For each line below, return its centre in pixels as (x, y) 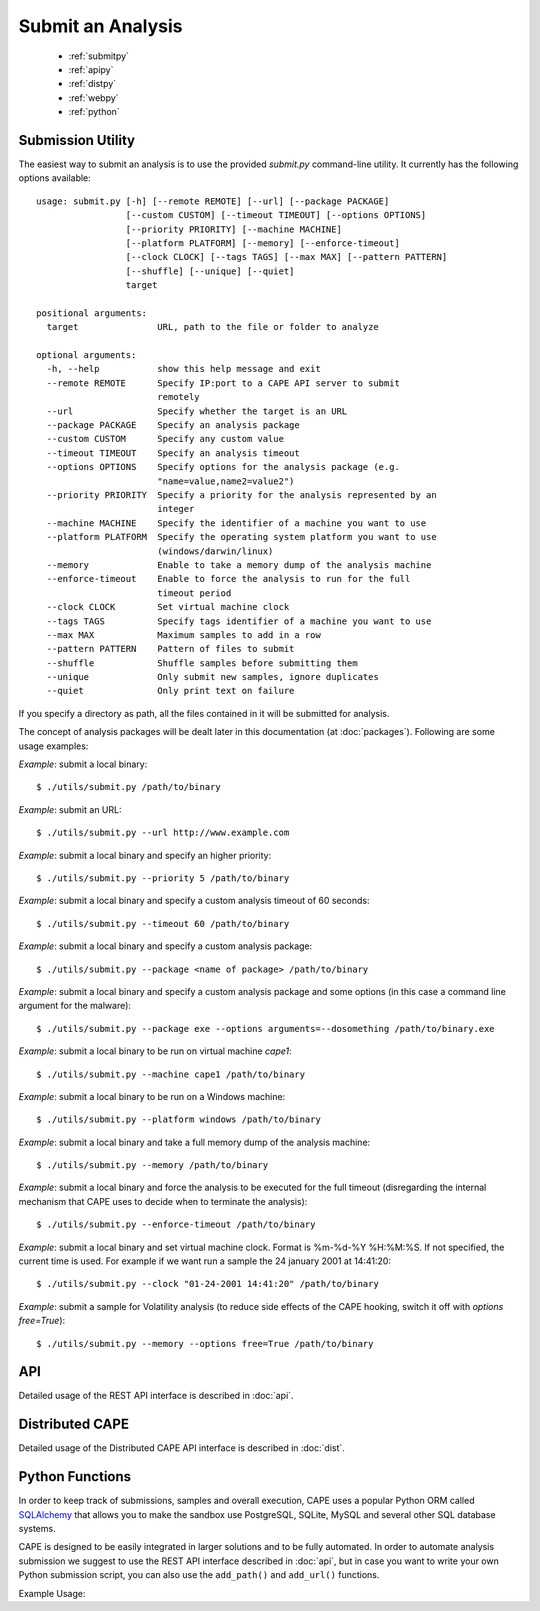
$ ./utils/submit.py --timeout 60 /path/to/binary (163, 923)
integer (175, 509)
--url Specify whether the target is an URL (197, 411)
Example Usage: (52, 1593)
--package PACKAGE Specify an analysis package (173, 425)
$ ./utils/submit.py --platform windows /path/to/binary (179, 1119)
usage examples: (53, 746)
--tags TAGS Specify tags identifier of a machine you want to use (239, 621)
